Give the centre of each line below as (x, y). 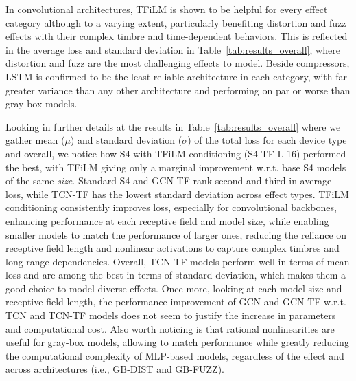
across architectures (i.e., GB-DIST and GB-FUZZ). (115, 369)
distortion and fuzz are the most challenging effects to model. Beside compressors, (178, 63)
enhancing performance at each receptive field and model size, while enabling (167, 220)
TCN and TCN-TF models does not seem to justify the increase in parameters (171, 315)
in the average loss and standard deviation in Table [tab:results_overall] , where (173, 49)
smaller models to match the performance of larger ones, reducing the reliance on (176, 234)
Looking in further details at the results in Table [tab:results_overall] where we (173, 126)
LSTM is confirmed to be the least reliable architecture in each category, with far (176, 76)
